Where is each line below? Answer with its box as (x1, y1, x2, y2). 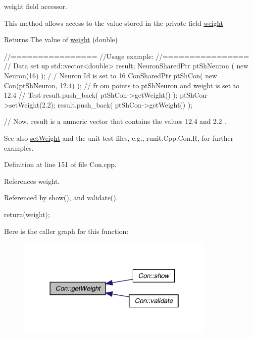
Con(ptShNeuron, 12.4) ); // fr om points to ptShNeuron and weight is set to (4, 80, 240, 90)
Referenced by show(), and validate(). (4, 192, 118, 203)
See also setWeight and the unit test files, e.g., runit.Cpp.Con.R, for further (4, 132, 234, 143)
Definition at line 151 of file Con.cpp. (4, 159, 117, 169)
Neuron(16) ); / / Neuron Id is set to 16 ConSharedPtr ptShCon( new (4, 70, 217, 80)
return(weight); (4, 209, 50, 219)
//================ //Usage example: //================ (4, 51, 249, 61)
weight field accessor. (4, 1, 67, 11)
